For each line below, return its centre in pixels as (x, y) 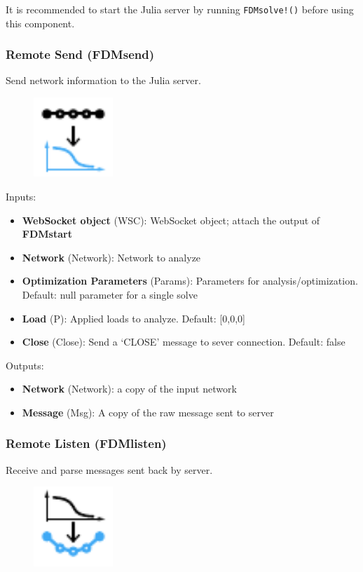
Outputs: (25, 365)
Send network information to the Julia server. (103, 80)
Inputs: (21, 197)
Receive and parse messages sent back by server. (109, 469)
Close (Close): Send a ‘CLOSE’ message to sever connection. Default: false (184, 342)
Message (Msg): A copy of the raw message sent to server (148, 412)
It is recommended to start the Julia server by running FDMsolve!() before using (180, 9)
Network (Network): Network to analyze (111, 257)
